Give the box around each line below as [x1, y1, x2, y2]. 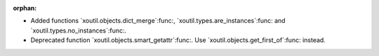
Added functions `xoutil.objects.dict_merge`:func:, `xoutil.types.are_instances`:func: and [30, 17, 286, 25]
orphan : [13, 4, 37, 12]
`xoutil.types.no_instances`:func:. [30, 26, 127, 35]
